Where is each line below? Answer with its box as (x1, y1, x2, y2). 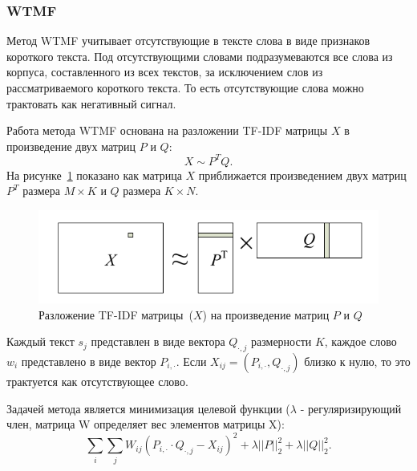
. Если (176, 353, 207, 370)
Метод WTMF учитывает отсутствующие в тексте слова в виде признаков (6, 32, 370, 49)
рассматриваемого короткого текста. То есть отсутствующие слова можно (6, 79, 364, 95)
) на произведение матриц (202, 306, 330, 323)
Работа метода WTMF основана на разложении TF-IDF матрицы (6, 122, 328, 139)
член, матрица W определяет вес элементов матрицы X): (6, 416, 285, 432)
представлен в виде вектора (91, 333, 225, 350)
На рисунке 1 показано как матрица (6, 166, 182, 183)
